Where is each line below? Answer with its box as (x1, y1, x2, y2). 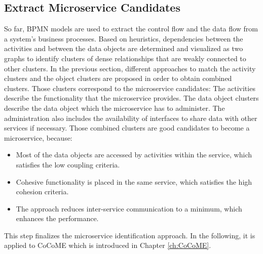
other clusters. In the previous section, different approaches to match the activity (4, 63, 256, 73)
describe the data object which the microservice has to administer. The (4, 102, 225, 113)
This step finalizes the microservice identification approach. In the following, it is (4, 230, 255, 240)
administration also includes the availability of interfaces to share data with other (4, 112, 257, 123)
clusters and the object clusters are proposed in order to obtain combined (4, 73, 232, 83)
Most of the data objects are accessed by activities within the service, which (16, 149, 252, 160)
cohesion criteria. (16, 186, 69, 197)
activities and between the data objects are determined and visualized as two (4, 43, 243, 54)
